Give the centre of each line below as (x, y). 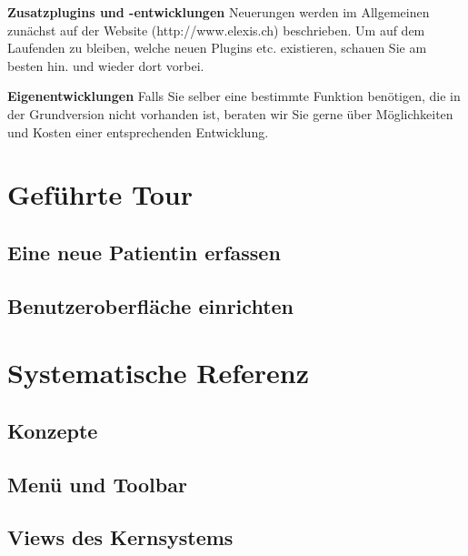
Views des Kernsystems (120, 537)
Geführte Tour (100, 194)
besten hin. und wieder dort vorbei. (106, 65)
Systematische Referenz (159, 373)
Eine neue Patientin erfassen (144, 252)
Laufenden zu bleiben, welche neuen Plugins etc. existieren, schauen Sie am (217, 48)
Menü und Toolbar (97, 484)
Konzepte (53, 430)
